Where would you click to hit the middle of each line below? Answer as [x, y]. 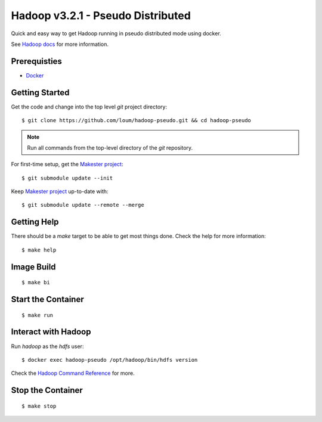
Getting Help [35, 222]
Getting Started [40, 92]
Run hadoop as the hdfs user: [47, 346]
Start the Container [47, 299]
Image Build [33, 267]
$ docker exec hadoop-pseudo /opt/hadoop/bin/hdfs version [110, 360]
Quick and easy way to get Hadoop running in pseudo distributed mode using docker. [116, 33]
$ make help [39, 250]
